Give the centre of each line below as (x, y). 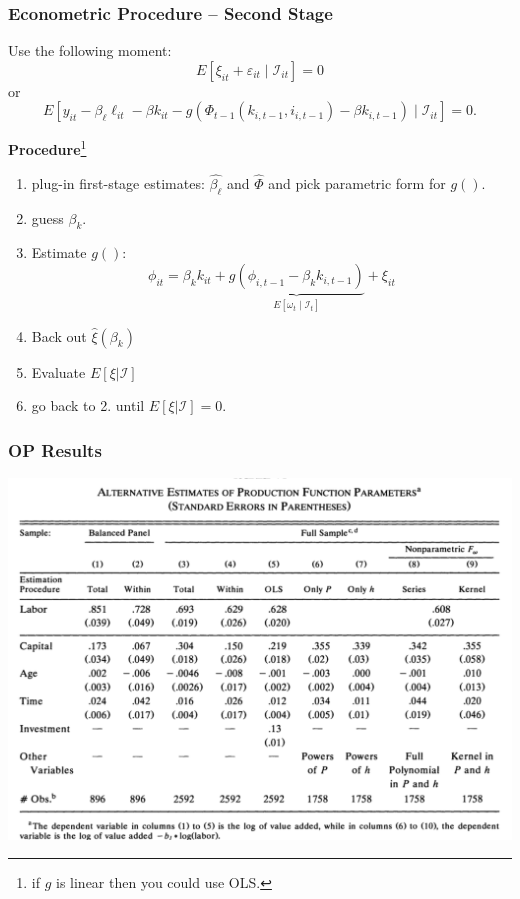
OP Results (55, 449)
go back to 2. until (88, 405)
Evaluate (58, 371)
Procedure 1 (47, 148)
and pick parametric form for (357, 182)
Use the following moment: (90, 50)
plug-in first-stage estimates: (118, 182)
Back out (59, 335)
